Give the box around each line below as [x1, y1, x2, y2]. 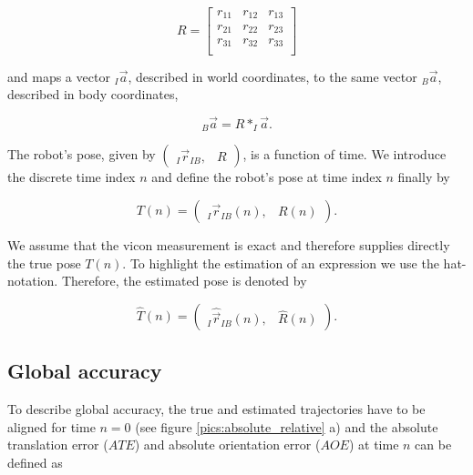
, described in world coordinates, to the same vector [128, 66, 417, 86]
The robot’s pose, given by [7, 145, 156, 164]
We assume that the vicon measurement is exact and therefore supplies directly [7, 235, 450, 254]
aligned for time [7, 417, 96, 436]
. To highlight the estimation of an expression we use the [122, 253, 439, 272]
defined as [7, 452, 63, 471]
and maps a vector [7, 66, 110, 86]
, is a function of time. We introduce [242, 145, 447, 164]
